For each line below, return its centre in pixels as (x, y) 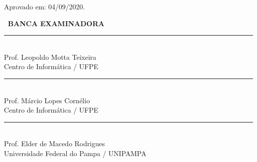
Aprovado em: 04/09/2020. (44, 6)
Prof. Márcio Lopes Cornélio (47, 100)
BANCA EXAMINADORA (56, 23)
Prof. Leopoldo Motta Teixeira (50, 57)
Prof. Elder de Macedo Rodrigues (55, 143)
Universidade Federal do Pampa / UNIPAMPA (75, 153)
